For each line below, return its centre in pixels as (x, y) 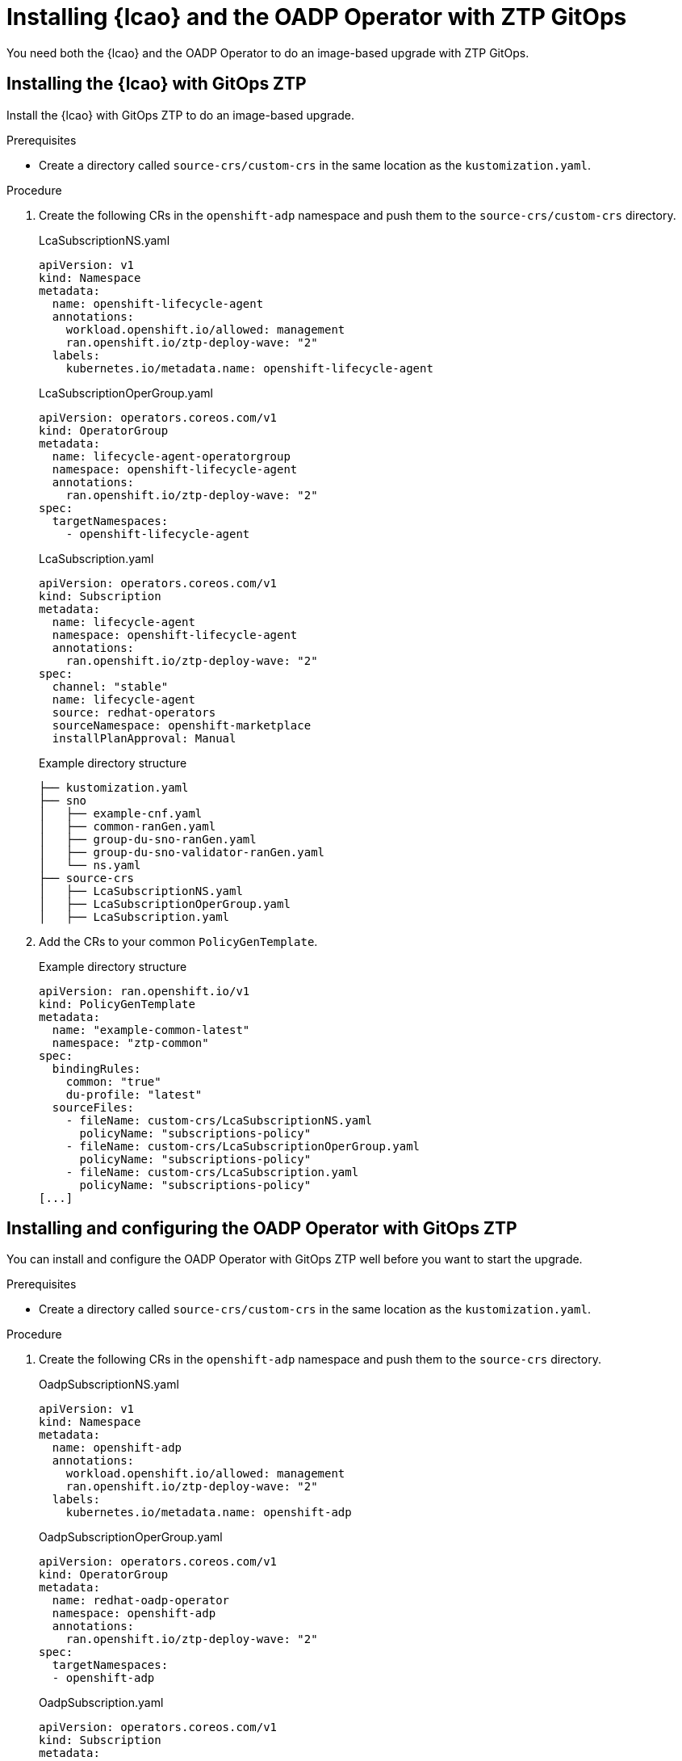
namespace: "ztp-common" (130, 1042)
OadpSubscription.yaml (101, 1703)
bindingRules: (96, 1068)
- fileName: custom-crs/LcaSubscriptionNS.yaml (219, 1120)
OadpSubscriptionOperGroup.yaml (131, 1537)
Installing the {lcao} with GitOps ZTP (157, 84)
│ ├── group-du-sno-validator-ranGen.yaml (182, 852)
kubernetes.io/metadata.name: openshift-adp (209, 1513)
